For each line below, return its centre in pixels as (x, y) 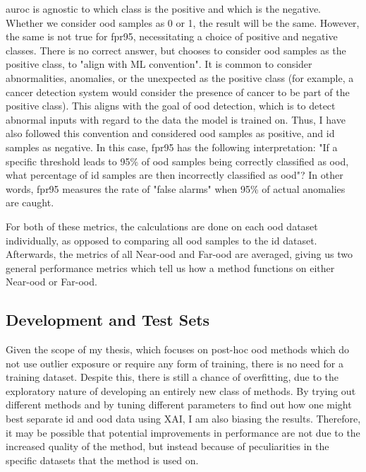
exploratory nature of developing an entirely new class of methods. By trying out (181, 390)
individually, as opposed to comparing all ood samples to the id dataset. (161, 240)
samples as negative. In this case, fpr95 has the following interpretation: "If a (172, 147)
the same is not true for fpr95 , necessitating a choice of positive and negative (172, 36)
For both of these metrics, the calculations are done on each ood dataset (162, 226)
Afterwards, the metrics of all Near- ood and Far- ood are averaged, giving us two (179, 254)
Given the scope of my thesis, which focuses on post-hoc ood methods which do (178, 349)
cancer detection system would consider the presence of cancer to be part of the (178, 92)
